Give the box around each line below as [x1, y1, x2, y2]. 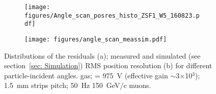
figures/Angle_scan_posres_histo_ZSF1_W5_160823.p [24, 12, 200, 19]
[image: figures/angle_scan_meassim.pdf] [24, 35, 167, 43]
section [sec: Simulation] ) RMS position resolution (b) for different [4, 60, 212, 71]
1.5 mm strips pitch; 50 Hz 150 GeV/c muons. [4, 80, 151, 90]
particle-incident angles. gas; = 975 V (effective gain [4, 70, 168, 80]
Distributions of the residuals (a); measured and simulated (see [4, 50, 201, 61]
